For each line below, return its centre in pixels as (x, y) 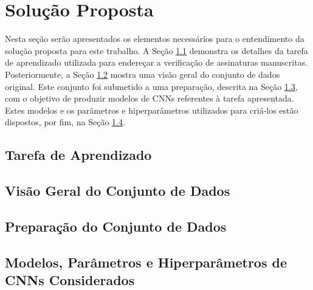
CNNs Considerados (70, 280)
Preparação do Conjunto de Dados (116, 226)
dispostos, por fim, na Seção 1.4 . (65, 122)
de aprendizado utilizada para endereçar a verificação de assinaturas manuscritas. (156, 62)
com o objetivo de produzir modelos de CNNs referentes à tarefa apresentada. (150, 98)
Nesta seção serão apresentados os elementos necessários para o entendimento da (155, 39)
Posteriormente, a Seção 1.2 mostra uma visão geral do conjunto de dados (143, 74)
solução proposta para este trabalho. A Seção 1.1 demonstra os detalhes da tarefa (156, 50)
